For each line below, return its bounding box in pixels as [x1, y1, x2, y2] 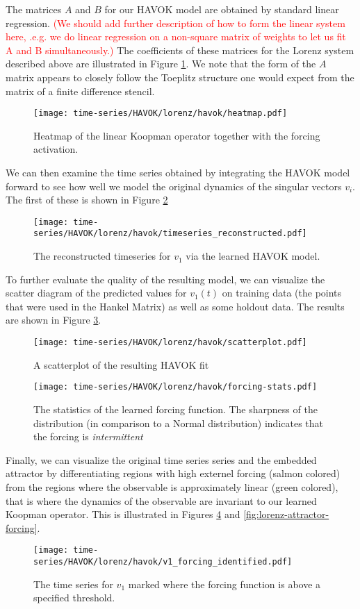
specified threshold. [33, 590, 115, 605]
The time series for [33, 576, 113, 591]
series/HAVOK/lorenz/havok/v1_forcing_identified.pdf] [33, 556, 293, 567]
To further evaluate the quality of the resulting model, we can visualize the [6, 272, 325, 286]
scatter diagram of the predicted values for [6, 285, 187, 300]
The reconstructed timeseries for [33, 249, 171, 263]
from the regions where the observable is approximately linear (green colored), [6, 479, 338, 494]
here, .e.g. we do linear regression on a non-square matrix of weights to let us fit [6, 29, 346, 44]
